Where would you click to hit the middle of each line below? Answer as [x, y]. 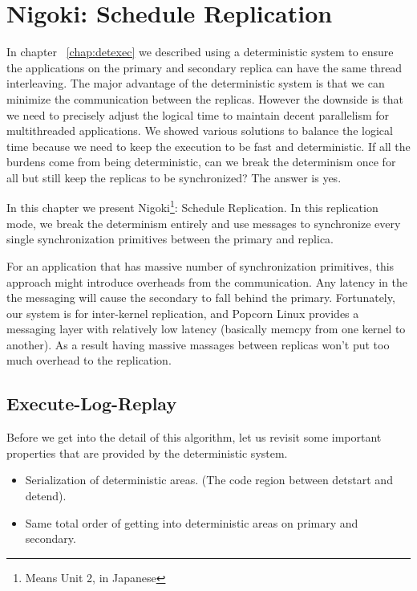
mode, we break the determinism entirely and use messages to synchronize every [204, 223]
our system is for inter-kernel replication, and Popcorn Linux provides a [183, 313]
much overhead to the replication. [89, 360]
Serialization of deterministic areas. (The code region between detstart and [209, 480]
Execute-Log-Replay [92, 404]
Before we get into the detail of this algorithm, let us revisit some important [194, 437]
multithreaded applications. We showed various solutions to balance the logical [200, 130]
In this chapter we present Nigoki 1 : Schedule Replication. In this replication [192, 206]
